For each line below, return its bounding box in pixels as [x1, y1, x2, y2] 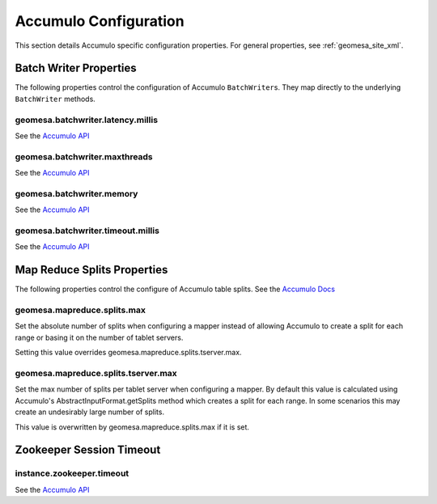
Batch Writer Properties [15, 61, 137, 75]
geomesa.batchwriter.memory [15, 188, 138, 199]
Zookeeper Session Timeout [15, 443, 161, 457]
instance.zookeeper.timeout [15, 468, 129, 479]
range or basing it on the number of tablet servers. [15, 332, 184, 342]
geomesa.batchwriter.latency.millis [15, 114, 158, 125]
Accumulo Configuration [15, 12, 185, 30]
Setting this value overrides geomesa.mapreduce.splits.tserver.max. [15, 348, 242, 358]
